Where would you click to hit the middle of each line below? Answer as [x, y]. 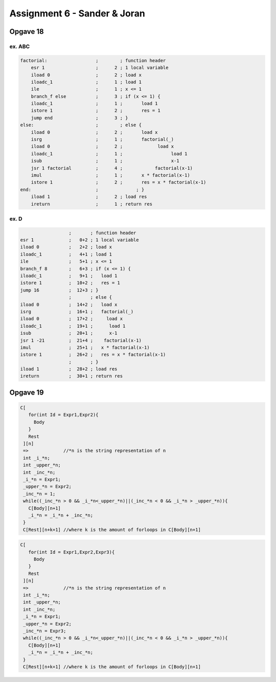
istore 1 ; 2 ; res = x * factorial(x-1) [119, 182]
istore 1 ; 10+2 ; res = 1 [70, 283]
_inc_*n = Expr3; [45, 631]
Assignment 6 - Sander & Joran [77, 13]
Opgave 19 [27, 392]
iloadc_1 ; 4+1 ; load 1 [66, 254]
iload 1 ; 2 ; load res [89, 197]
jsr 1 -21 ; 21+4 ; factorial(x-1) [81, 340]
